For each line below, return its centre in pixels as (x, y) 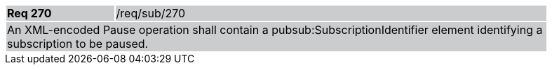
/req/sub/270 (151, 13)
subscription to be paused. (78, 44)
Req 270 (29, 13)
